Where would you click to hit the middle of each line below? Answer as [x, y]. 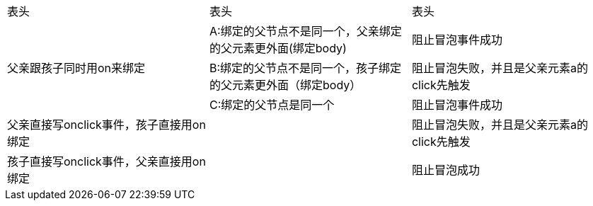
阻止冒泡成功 [445, 170]
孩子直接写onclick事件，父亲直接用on [106, 161]
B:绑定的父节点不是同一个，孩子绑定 [305, 68]
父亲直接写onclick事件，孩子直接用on [106, 125]
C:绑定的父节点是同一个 [272, 105]
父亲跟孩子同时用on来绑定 [76, 68]
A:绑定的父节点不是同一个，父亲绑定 [305, 31]
